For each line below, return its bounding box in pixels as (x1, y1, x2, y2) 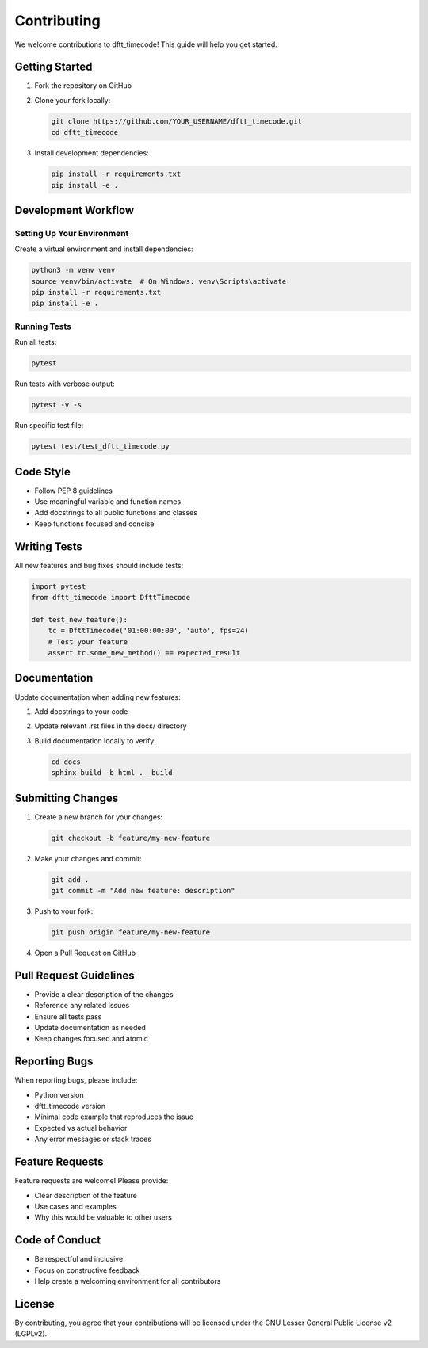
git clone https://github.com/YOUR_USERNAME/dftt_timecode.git (51, 116, 303, 126)
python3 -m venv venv (31, 265, 116, 275)
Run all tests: (14, 338, 57, 347)
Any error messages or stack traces (34, 1134, 152, 1144)
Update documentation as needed (34, 1022, 147, 1032)
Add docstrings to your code (34, 706, 128, 716)
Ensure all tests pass (34, 1011, 102, 1022)
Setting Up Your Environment (14, 227, 129, 239)
